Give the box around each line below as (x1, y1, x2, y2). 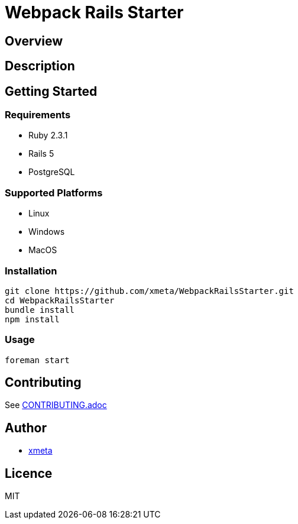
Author (5, 420, 47, 435)
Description (5, 59, 75, 74)
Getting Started (5, 83, 98, 99)
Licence (5, 465, 53, 481)
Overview (5, 33, 63, 48)
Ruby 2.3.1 (28, 130, 68, 141)
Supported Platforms (5, 186, 103, 199)
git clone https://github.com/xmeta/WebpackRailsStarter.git (5, 286, 294, 296)
